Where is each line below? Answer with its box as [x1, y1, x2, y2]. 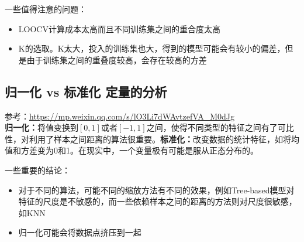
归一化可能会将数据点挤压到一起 [18, 226, 141, 238]
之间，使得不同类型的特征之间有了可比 [146, 121, 294, 134]
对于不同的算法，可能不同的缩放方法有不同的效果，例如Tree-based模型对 [18, 183, 295, 196]
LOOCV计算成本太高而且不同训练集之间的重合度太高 [18, 22, 220, 35]
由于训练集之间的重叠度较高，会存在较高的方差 [26, 53, 207, 66]
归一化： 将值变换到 [5, 121, 78, 134]
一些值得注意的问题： [5, 3, 87, 15]
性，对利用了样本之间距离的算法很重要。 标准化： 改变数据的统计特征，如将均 [5, 132, 299, 145]
